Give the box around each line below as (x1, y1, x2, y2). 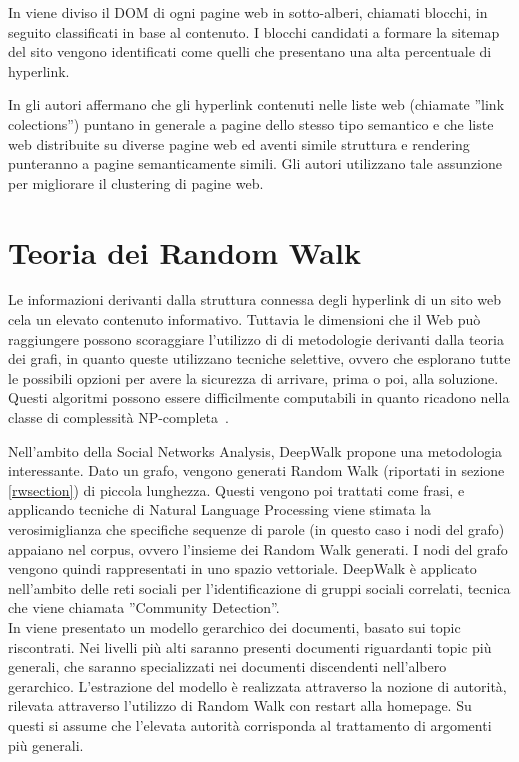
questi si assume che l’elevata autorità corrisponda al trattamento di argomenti (8, 714, 492, 735)
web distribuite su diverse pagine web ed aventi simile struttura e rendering (8, 133, 470, 154)
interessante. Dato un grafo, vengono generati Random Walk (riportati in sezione (8, 460, 505, 481)
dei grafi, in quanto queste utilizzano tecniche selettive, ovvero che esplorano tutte (8, 348, 511, 369)
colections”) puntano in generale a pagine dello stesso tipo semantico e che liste (8, 113, 494, 134)
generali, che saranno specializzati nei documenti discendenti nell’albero (8, 656, 447, 677)
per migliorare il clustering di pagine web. (8, 172, 264, 193)
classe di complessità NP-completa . (8, 407, 229, 428)
